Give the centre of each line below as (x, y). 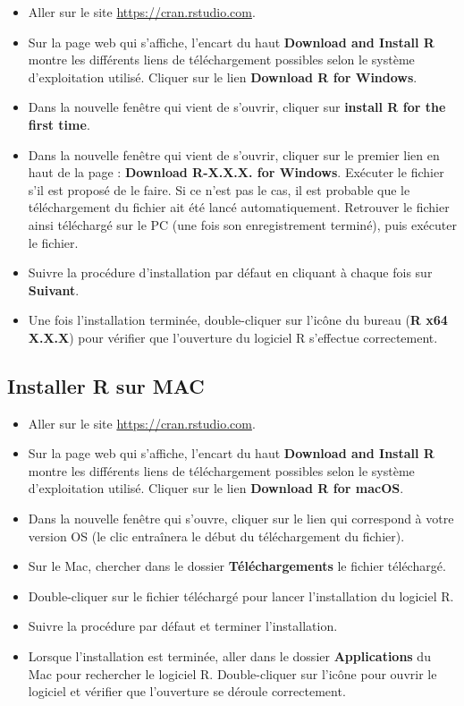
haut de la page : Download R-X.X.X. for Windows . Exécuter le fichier (236, 172)
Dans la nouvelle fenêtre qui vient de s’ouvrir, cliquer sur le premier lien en (234, 154)
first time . (59, 124)
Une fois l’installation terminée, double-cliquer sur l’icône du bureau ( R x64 (238, 320)
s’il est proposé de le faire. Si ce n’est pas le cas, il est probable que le (219, 189)
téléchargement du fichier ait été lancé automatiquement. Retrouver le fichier (239, 207)
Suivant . (54, 289)
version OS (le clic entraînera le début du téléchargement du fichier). (216, 536)
